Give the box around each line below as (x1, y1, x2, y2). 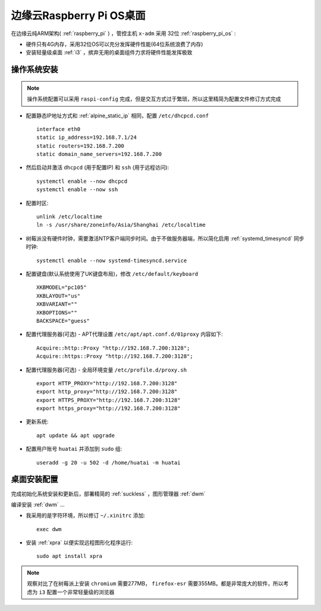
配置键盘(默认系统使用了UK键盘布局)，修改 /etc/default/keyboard (26, 270, 199, 277)
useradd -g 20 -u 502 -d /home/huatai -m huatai (36, 459, 181, 466)
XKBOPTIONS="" (36, 309, 77, 316)
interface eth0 (36, 126, 81, 132)
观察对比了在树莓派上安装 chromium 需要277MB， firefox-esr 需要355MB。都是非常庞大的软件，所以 (27, 580, 284, 587)
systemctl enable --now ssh (36, 186, 118, 193)
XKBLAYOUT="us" (36, 292, 81, 299)
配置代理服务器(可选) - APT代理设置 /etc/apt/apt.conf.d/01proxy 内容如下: (26, 331, 223, 338)
